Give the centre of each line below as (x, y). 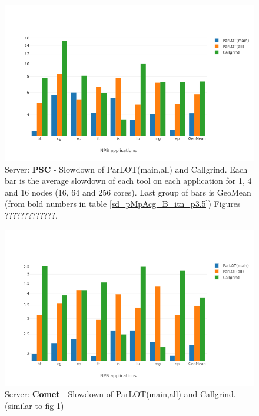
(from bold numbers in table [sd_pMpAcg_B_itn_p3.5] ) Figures (123, 204)
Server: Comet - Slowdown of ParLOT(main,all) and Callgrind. (120, 394)
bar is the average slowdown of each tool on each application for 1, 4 (128, 181)
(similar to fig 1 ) (34, 405)
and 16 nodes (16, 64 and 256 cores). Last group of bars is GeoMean (128, 192)
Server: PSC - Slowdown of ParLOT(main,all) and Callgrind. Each (126, 169)
